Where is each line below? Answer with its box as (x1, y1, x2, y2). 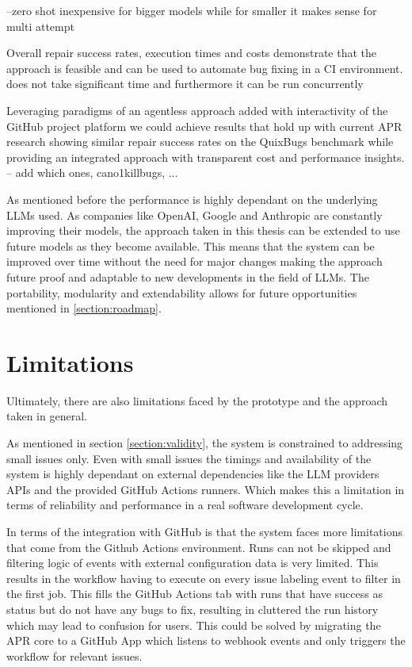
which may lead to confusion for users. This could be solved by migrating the (6, 616, 381, 633)
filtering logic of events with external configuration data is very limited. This (6, 554, 379, 571)
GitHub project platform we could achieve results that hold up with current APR (6, 117, 402, 134)
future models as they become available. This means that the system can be (6, 237, 375, 254)
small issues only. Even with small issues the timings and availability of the (6, 450, 372, 466)
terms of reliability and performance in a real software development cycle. (6, 496, 364, 513)
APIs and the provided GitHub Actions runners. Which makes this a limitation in (6, 481, 405, 497)
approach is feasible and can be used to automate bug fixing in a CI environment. (6, 59, 403, 76)
